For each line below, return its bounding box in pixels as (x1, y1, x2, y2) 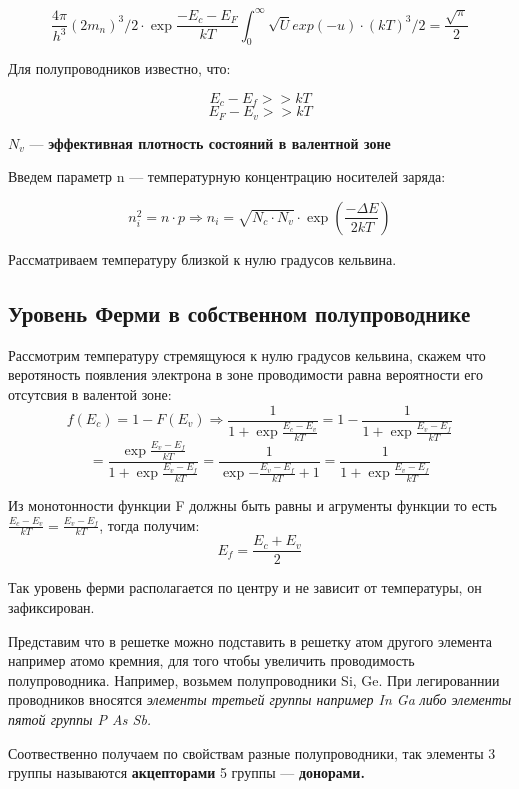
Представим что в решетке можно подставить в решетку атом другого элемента (8, 630, 493, 651)
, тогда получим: (99, 514, 200, 535)
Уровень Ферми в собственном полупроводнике (8, 297, 471, 328)
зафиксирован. (8, 597, 95, 618)
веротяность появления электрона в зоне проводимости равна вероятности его (8, 364, 483, 385)
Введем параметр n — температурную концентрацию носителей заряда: (8, 166, 446, 187)
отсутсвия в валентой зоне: (8, 383, 172, 404)
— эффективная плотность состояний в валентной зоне (29, 132, 391, 153)
